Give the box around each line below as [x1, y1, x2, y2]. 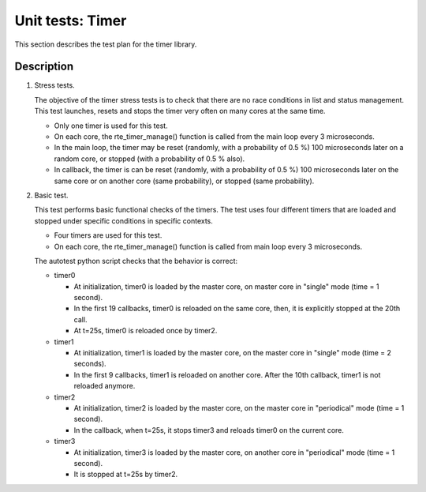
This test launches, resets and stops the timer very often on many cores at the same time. [34, 107, 326, 116]
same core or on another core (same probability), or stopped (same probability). [54, 176, 315, 186]
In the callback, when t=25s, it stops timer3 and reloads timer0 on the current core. [73, 425, 345, 434]
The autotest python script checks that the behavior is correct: [34, 256, 238, 265]
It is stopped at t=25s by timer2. [73, 470, 177, 479]
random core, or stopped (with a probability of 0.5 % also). [54, 154, 245, 163]
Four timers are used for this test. [54, 231, 163, 240]
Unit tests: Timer [14, 12, 127, 29]
